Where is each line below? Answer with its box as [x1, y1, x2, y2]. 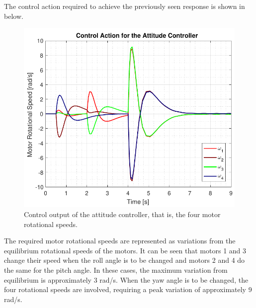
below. [4, 10, 23, 21]
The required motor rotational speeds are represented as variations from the [4, 235, 236, 246]
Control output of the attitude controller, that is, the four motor [24, 209, 221, 220]
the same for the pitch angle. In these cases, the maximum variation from [4, 265, 228, 275]
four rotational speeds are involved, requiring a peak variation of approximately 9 [4, 284, 252, 295]
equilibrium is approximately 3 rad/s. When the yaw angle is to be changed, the [4, 274, 249, 285]
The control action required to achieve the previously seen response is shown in [4, 1, 245, 11]
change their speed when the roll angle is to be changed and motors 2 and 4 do [4, 255, 245, 265]
